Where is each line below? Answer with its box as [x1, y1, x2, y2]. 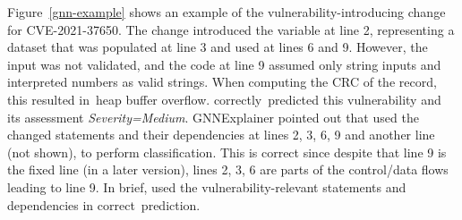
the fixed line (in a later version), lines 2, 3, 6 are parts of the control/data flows [7, 160, 449, 179]
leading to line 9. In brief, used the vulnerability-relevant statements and [7, 177, 406, 196]
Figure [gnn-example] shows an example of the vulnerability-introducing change [7, 3, 446, 21]
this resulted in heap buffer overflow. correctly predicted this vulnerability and [7, 89, 441, 108]
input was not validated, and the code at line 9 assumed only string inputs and [7, 55, 441, 73]
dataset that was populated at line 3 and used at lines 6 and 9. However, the [7, 38, 428, 56]
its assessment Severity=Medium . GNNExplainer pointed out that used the [7, 107, 419, 126]
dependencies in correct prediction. [7, 195, 201, 214]
